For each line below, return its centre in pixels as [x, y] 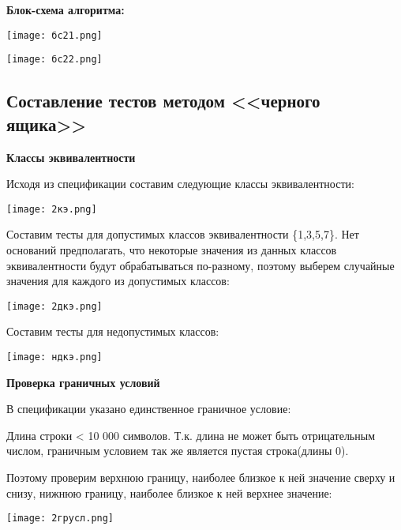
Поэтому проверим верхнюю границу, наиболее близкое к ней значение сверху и [201, 477]
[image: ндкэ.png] [54, 357]
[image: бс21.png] [54, 35]
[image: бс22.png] [54, 60]
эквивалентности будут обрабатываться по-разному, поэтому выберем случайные [200, 265]
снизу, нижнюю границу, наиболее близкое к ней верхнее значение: [169, 492]
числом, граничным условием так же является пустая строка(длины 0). [178, 451]
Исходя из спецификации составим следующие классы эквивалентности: [180, 184]
